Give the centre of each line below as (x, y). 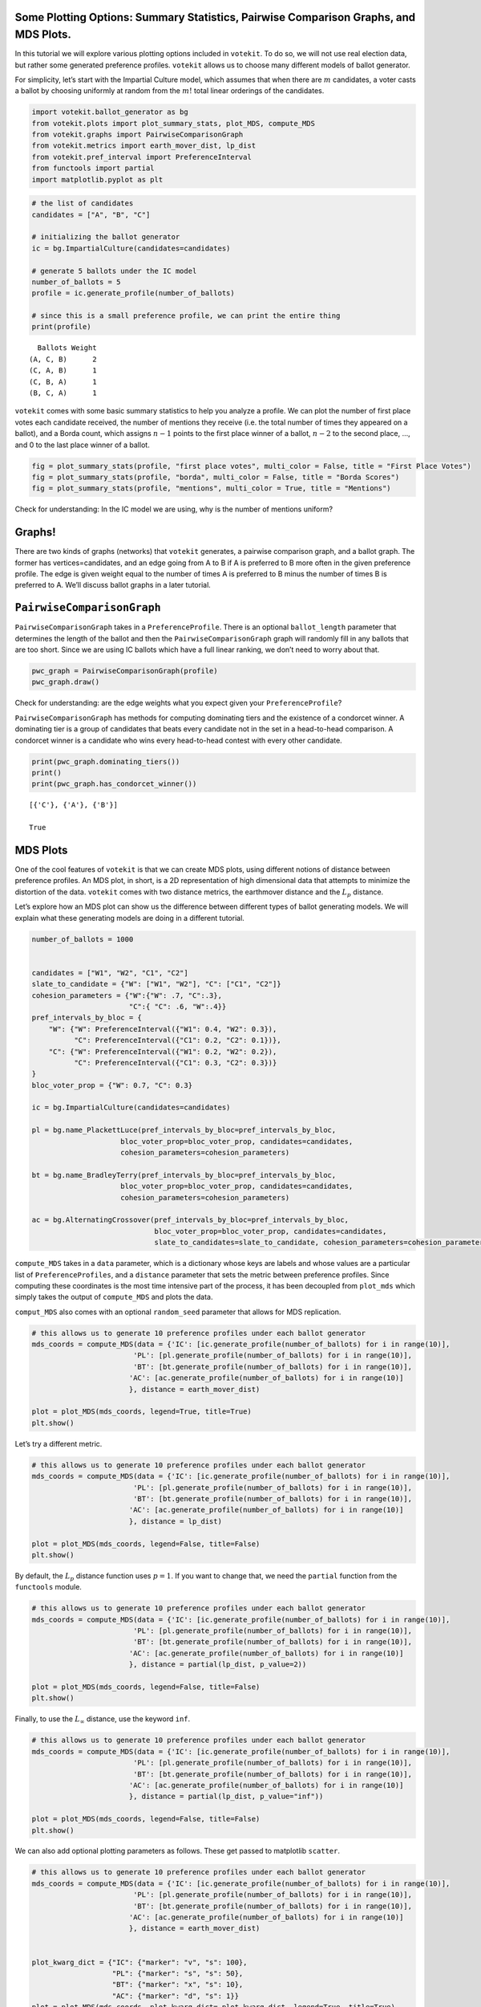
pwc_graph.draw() (66, 682)
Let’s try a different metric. (59, 1443)
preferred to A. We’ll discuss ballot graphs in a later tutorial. (113, 585)
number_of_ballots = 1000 (83, 939)
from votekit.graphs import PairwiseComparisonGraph (137, 135)
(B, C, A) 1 (63, 393)
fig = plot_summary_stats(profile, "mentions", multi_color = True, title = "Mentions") (212, 489)
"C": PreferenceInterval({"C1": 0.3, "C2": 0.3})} (175, 1063)
